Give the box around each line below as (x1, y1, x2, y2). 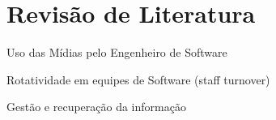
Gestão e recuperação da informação (6, 98, 186, 115)
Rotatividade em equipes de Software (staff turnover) (6, 71, 270, 88)
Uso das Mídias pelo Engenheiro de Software (6, 44, 227, 61)
